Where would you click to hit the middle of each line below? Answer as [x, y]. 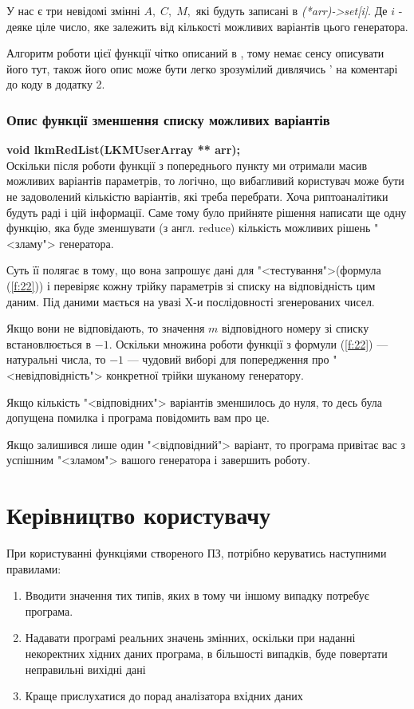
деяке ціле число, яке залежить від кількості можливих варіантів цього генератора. [207, 26]
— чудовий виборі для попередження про [228, 359]
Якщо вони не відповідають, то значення [106, 328]
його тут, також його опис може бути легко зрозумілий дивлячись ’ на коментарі [202, 68]
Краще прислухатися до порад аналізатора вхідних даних [164, 696]
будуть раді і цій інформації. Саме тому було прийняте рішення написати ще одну [207, 212]
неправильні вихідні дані [85, 669]
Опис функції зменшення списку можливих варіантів [168, 119]
